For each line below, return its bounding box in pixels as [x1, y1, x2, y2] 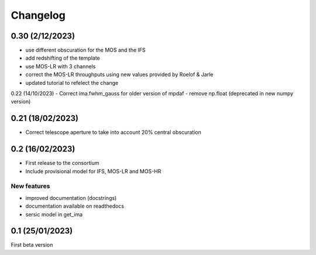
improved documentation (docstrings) [25, 194, 117, 201]
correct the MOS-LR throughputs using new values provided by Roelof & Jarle [25, 71, 214, 78]
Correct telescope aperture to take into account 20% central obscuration [25, 129, 201, 136]
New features [11, 182, 50, 190]
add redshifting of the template [25, 54, 101, 61]
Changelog [11, 9, 66, 22]
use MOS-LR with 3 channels [25, 63, 96, 70]
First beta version [11, 242, 53, 249]
